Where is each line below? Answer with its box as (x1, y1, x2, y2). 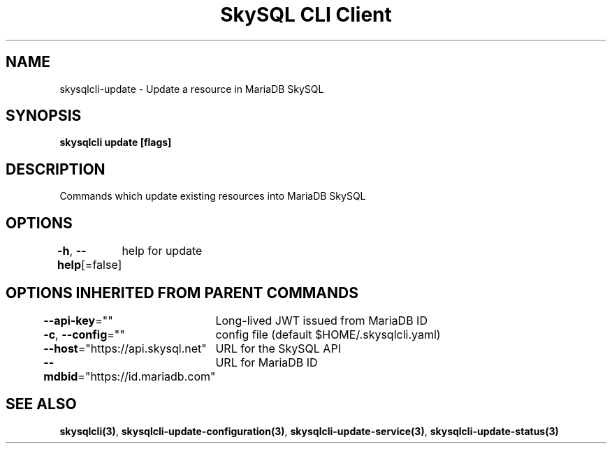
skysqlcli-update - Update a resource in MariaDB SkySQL (59, 82, 324, 95)
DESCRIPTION (6, 160, 105, 178)
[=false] (80, 258, 122, 272)
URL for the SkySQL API (215, 341, 341, 355)
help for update (122, 244, 203, 258)
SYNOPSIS (6, 107, 82, 125)
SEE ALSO (6, 395, 77, 413)
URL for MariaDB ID (215, 355, 318, 369)
